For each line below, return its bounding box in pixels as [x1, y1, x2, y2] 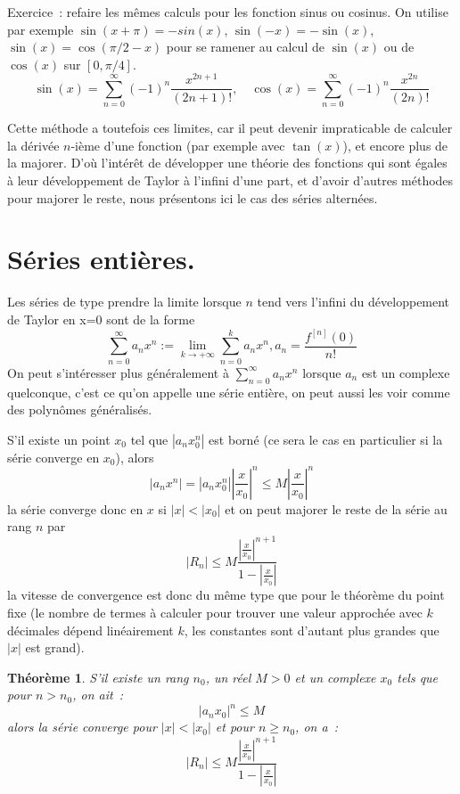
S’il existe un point [7, 430, 111, 448]
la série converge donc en [7, 499, 144, 518]
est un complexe [361, 363, 450, 381]
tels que [397, 667, 439, 686]
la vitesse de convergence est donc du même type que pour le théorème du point [7, 585, 445, 604]
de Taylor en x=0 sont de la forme [7, 309, 195, 328]
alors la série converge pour [7, 717, 157, 736]
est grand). [25, 638, 85, 657]
